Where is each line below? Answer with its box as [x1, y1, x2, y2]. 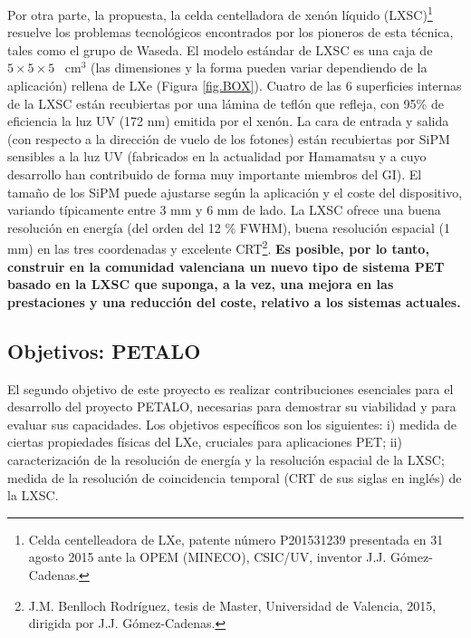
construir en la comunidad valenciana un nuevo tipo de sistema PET [7, 256, 445, 275]
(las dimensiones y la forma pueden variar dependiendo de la [91, 58, 428, 77]
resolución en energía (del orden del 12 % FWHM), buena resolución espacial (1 [7, 217, 451, 237]
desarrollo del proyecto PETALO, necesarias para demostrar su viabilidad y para [7, 397, 457, 416]
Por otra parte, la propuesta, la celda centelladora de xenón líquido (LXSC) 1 [7, 3, 433, 24]
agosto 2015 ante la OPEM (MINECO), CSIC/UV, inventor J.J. [28, 547, 387, 566]
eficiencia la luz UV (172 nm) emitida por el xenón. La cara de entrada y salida [7, 111, 449, 130]
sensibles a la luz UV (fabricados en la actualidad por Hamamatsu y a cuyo [7, 147, 427, 166]
